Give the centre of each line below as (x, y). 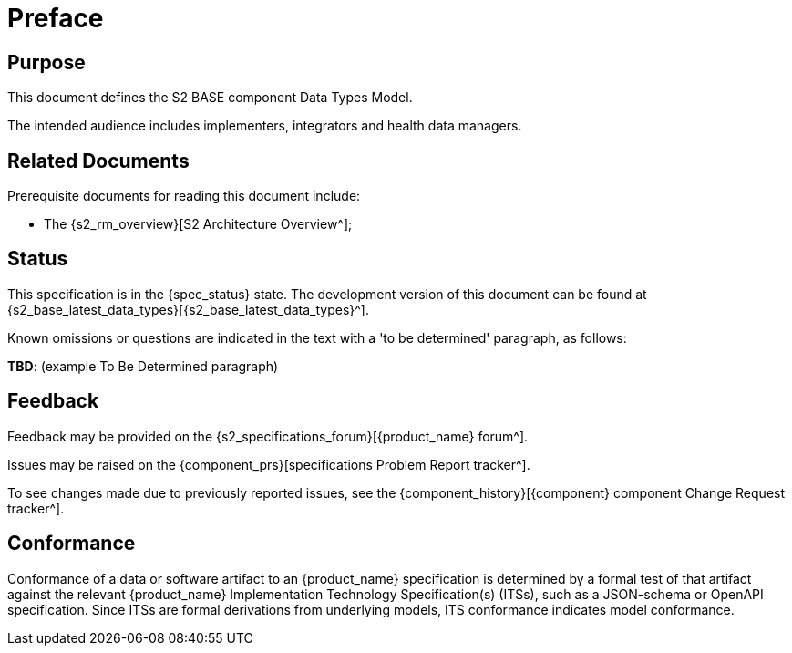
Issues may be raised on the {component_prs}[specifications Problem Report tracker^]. (269, 464)
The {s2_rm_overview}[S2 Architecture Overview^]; (198, 224)
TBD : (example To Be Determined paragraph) (143, 366)
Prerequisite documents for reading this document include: (184, 196)
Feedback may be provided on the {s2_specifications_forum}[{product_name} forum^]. (268, 436)
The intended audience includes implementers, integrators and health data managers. (265, 126)
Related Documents (98, 161)
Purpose (46, 62)
